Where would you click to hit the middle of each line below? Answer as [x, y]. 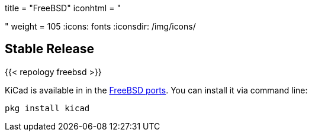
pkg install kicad [47, 108]
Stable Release [50, 49]
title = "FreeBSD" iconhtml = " [63, 8]
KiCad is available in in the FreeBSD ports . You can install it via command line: [156, 90]
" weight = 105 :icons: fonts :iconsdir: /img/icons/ [100, 26]
